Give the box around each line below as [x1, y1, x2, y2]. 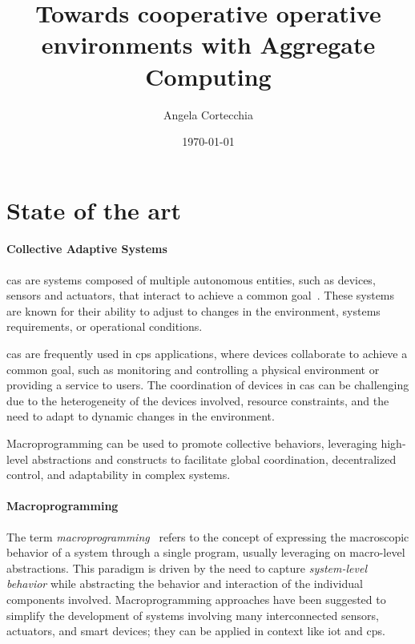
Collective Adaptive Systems [6, 240, 167, 257]
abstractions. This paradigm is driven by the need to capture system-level [6, 559, 367, 576]
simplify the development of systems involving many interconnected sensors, [6, 606, 379, 623]
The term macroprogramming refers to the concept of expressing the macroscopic [6, 528, 409, 545]
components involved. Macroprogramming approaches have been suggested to [6, 590, 386, 607]
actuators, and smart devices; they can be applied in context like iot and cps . [6, 622, 385, 639]
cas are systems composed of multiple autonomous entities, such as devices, [6, 271, 376, 288]
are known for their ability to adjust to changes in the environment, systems [6, 302, 381, 319]
